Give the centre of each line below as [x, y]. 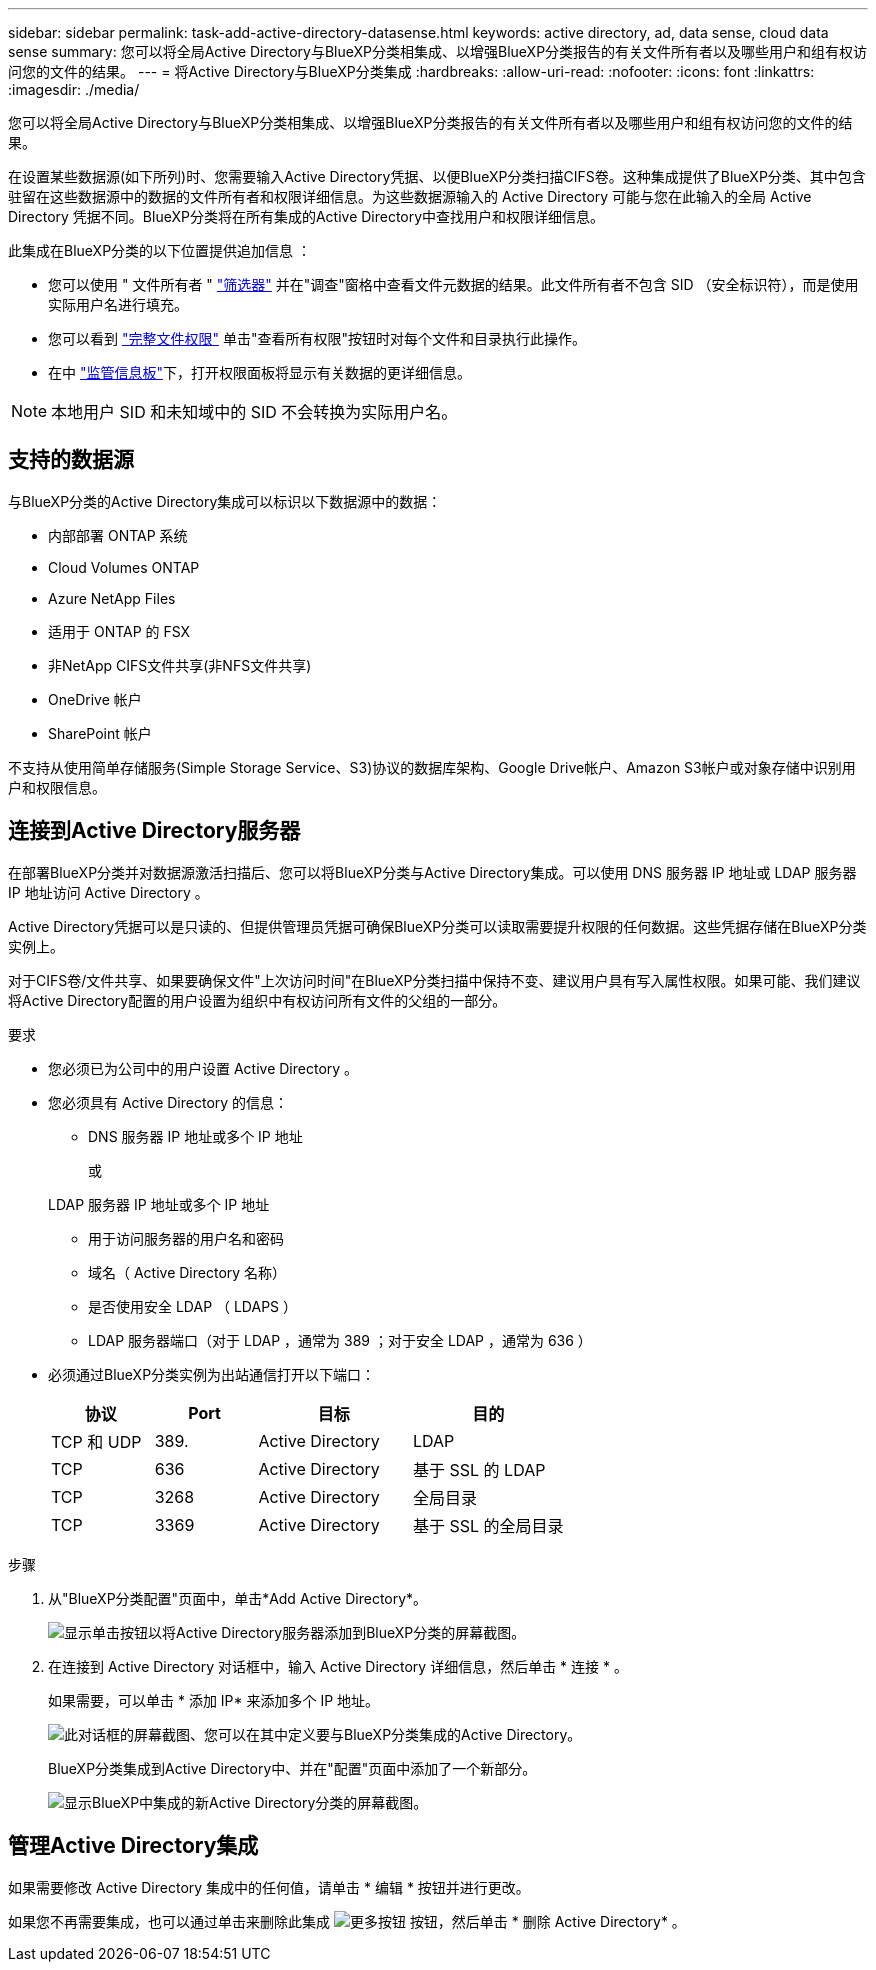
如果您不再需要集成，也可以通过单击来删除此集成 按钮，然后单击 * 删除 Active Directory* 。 [347, 1921]
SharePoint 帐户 [100, 733]
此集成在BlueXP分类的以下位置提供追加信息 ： [160, 250]
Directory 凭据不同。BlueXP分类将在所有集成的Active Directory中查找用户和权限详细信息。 [306, 216]
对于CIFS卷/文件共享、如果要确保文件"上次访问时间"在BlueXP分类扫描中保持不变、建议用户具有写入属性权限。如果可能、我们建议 [434, 980]
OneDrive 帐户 [95, 699]
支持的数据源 [71, 460]
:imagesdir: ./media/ [74, 89]
